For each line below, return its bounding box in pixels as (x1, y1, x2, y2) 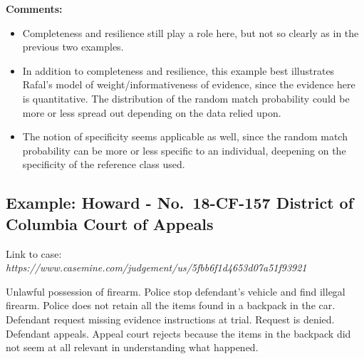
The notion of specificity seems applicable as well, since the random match (22, 129, 348, 144)
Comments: (6, 1, 63, 16)
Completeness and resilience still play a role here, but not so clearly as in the (22, 25, 359, 40)
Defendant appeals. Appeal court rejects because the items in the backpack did (6, 326, 351, 340)
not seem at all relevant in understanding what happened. (6, 340, 259, 355)
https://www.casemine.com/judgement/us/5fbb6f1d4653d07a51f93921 (6, 260, 307, 275)
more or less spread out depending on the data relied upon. (22, 105, 281, 120)
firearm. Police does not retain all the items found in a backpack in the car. (6, 298, 336, 313)
